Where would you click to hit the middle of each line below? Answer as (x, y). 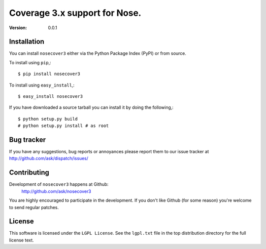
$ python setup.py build (48, 119)
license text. (21, 240)
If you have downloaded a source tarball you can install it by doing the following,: (91, 107)
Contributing (29, 173)
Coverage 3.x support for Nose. (75, 13)
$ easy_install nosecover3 (50, 97)
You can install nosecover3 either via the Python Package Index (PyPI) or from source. (98, 53)
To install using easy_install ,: (42, 85)
